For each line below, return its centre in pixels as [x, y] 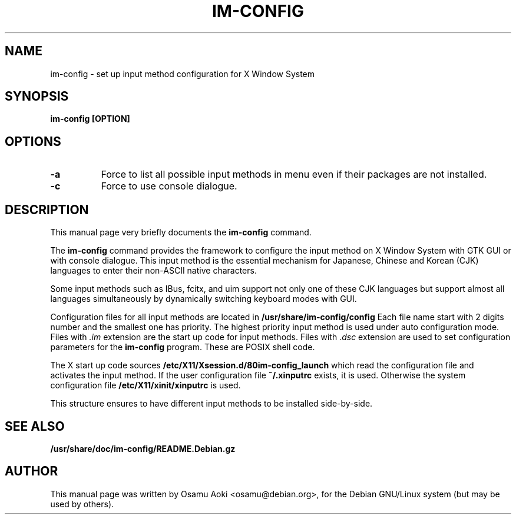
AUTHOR [32, 471]
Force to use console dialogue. [169, 186]
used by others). [82, 504]
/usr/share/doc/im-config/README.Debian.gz [143, 448]
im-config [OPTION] [90, 119]
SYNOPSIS [37, 97]
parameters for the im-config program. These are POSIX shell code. [183, 347]
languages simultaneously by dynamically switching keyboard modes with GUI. [204, 299]
